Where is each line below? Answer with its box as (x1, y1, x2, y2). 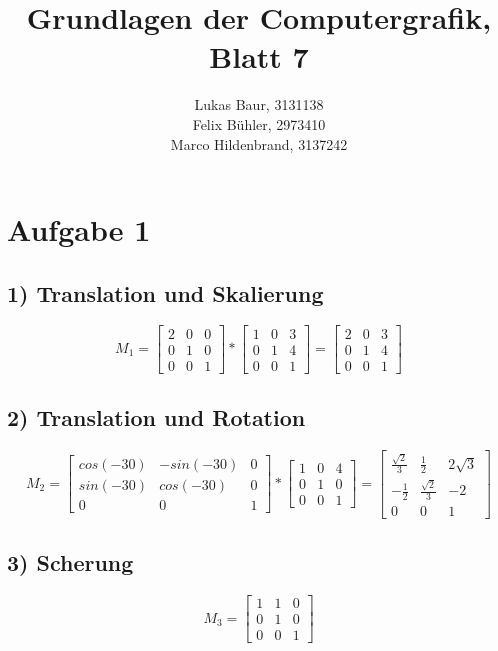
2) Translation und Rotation (7, 401, 306, 432)
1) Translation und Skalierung (7, 277, 324, 308)
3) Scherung (7, 547, 134, 578)
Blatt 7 (209, 36, 309, 77)
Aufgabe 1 (7, 209, 151, 250)
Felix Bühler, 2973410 (192, 113, 326, 134)
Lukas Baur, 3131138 (194, 94, 324, 115)
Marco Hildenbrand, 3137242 (170, 133, 348, 154)
